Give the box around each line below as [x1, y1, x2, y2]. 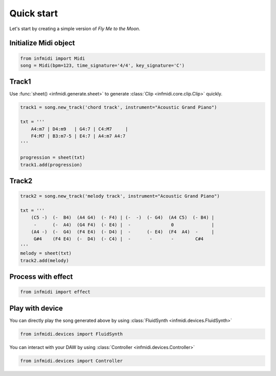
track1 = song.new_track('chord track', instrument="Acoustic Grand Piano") [20, 105, 217, 110]
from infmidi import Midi [20, 55, 85, 61]
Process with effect [9, 272, 73, 281]
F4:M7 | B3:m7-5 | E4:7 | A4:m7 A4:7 [31, 133, 126, 139]
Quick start [9, 8, 58, 19]
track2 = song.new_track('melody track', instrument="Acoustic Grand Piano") [20, 193, 220, 199]
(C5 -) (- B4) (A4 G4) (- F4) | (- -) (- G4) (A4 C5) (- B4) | [31, 215, 215, 221]
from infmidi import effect [20, 289, 90, 295]
